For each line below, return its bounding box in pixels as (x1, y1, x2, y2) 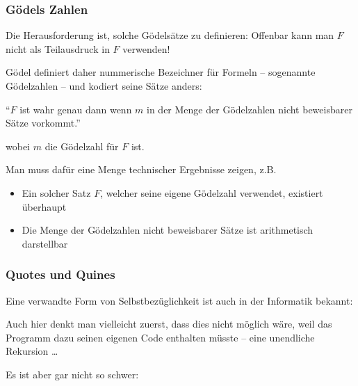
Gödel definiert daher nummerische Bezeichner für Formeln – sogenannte (6, 65, 316, 79)
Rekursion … (6, 344, 58, 358)
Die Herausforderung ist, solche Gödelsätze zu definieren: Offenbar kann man (6, 28, 334, 42)
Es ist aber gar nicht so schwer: (6, 367, 139, 381)
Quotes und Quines (6, 266, 115, 283)
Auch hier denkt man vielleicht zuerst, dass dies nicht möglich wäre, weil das (6, 316, 332, 331)
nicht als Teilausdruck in (6, 41, 110, 56)
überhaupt (22, 199, 67, 214)
